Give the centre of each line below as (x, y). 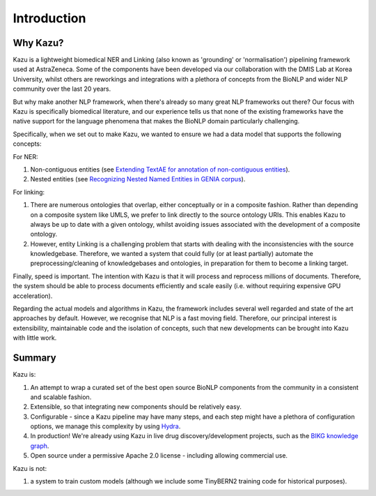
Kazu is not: (30, 468)
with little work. (35, 338)
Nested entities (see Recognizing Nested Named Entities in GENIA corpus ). (138, 179)
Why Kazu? (38, 43)
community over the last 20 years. (62, 89)
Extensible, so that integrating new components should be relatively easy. (136, 407)
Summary (34, 358)
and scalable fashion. (61, 397)
